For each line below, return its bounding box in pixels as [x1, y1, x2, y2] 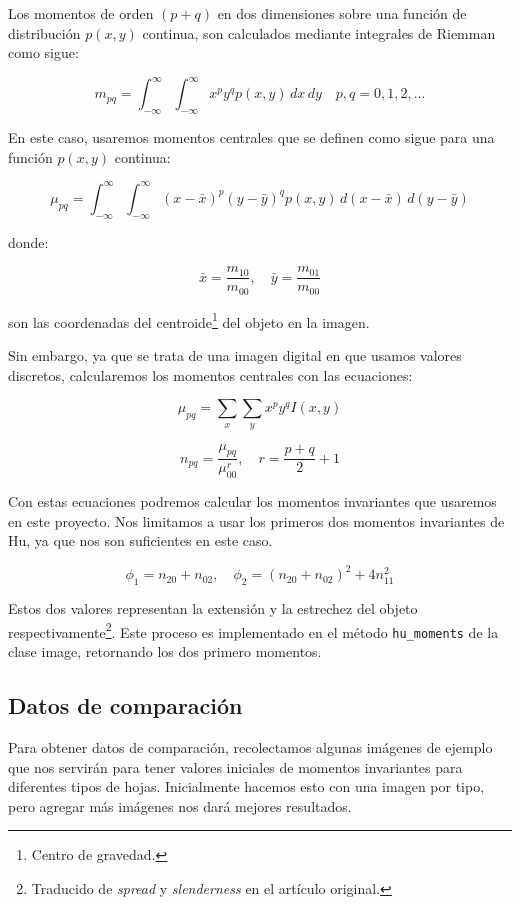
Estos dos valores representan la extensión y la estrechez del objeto [8, 598, 418, 619]
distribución [8, 22, 81, 43]
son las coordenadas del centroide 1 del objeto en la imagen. [8, 308, 370, 332]
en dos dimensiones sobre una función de [217, 3, 467, 23]
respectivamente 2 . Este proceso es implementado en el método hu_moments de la [8, 618, 499, 642]
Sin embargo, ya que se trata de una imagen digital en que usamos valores [8, 344, 462, 365]
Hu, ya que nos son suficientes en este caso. [8, 530, 273, 551]
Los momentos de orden [8, 3, 154, 23]
